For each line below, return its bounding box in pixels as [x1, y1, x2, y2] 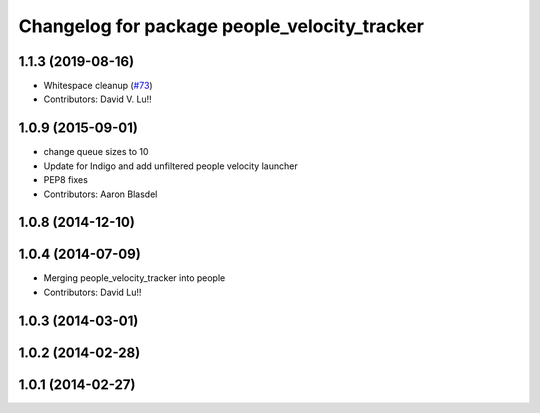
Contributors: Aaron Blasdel [43, 188, 158, 200]
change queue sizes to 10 [43, 146, 149, 158]
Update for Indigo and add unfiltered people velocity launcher [43, 160, 299, 172]
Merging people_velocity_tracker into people [43, 272, 226, 284]
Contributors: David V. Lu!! [43, 93, 152, 105]
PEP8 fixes [43, 174, 89, 186]
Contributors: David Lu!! [43, 286, 142, 298]
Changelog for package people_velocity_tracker [18, 15, 425, 37]
